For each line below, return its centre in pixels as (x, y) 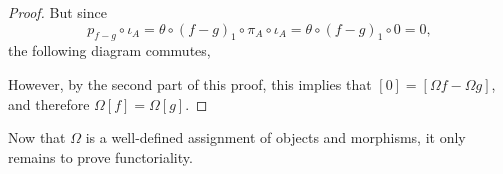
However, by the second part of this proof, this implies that (190, 83)
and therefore (49, 103)
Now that (37, 137)
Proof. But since (57, 12)
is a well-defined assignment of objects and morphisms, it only (275, 137)
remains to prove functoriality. (100, 156)
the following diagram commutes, (109, 50)
